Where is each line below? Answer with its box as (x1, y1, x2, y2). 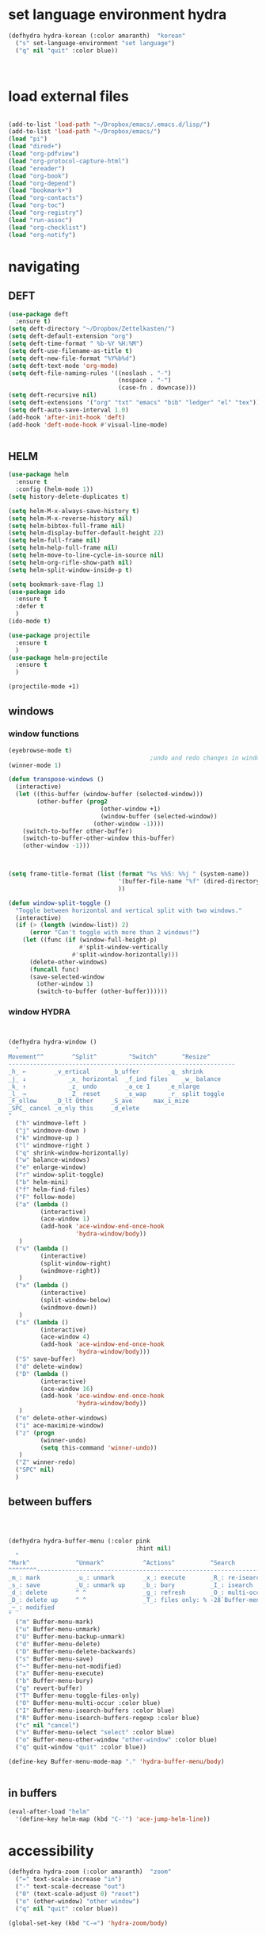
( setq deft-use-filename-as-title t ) (8, 347, 133, 354)
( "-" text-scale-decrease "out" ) (15, 1883, 126, 1891)
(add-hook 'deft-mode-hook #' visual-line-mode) (8, 420, 169, 429)
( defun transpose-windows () (8, 776, 104, 784)
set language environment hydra (8, 6, 227, 24)
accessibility (8, 1841, 94, 1860)
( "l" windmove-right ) (15, 1141, 90, 1149)
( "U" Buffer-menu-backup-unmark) (15, 1633, 126, 1641)
